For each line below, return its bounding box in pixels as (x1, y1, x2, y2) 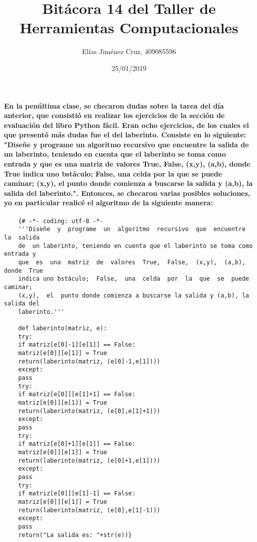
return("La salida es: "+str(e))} (18, 531, 132, 539)
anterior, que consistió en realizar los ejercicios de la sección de (4, 110, 225, 120)
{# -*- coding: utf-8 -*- (18, 217, 104, 225)
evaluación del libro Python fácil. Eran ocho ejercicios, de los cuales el (4, 120, 249, 130)
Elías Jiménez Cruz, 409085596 (82, 46, 176, 57)
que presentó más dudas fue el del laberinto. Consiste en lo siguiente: (4, 129, 246, 140)
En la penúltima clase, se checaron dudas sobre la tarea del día (4, 100, 224, 111)
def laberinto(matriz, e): (18, 325, 107, 332)
